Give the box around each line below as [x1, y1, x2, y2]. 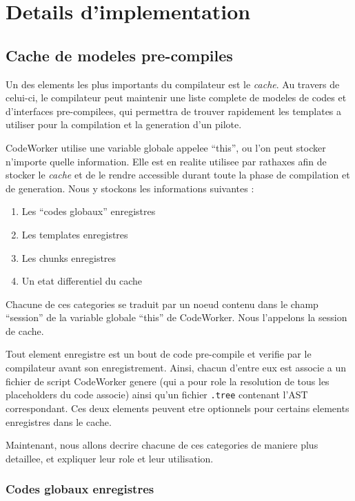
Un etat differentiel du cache [21, 274, 143, 288]
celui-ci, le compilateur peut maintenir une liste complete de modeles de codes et [6, 90, 347, 105]
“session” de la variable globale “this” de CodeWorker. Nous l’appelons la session [6, 310, 347, 325]
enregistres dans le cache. [6, 414, 112, 429]
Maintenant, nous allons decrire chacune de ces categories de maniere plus [6, 438, 318, 452]
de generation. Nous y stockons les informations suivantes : [6, 181, 254, 195]
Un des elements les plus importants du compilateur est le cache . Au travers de [6, 76, 340, 91]
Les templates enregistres [21, 227, 128, 241]
